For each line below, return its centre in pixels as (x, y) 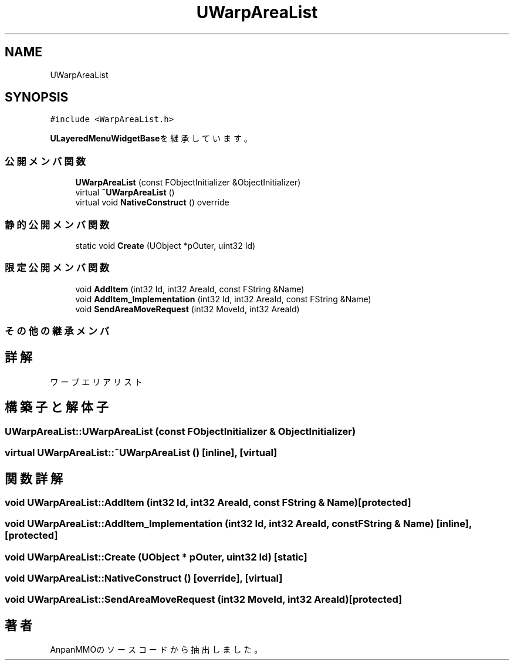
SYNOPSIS (37, 97)
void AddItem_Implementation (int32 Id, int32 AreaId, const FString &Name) (223, 299)
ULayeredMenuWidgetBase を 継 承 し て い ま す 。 (151, 139)
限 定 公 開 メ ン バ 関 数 (57, 268)
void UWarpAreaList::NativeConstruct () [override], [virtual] (144, 578)
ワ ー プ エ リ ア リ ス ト (96, 382)
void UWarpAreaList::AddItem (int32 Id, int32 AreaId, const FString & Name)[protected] (208, 502)
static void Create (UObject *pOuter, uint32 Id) (165, 245)
